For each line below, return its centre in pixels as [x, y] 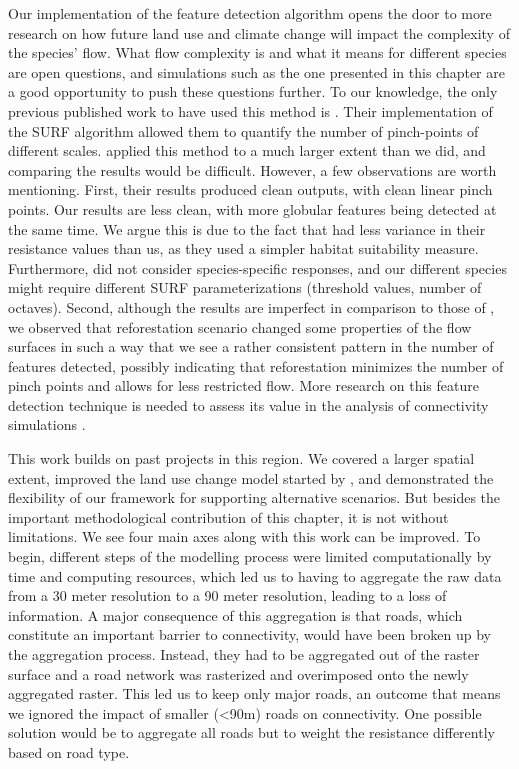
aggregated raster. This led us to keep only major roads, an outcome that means [254, 693]
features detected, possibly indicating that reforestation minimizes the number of [256, 365]
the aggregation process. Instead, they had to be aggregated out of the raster [244, 654]
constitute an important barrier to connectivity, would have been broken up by [249, 634]
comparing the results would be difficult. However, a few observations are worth [252, 169]
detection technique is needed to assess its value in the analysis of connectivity [248, 404]
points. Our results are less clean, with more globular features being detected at [252, 208]
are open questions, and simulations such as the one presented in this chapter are [256, 71]
